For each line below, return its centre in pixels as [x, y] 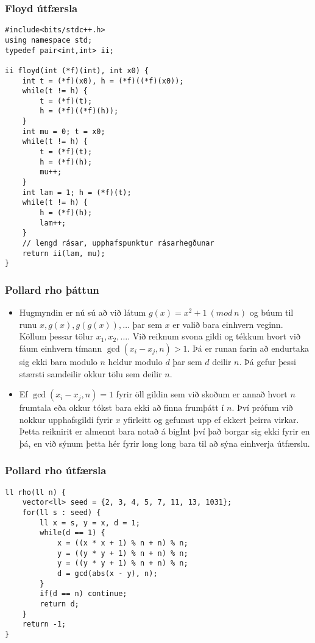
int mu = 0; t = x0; [64, 131]
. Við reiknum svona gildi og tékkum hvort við [214, 336]
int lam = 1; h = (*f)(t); [77, 192]
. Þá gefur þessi [267, 361]
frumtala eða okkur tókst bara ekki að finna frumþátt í [122, 407]
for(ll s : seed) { [62, 513]
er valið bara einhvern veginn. [228, 324]
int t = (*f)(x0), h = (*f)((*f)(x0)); [103, 81]
